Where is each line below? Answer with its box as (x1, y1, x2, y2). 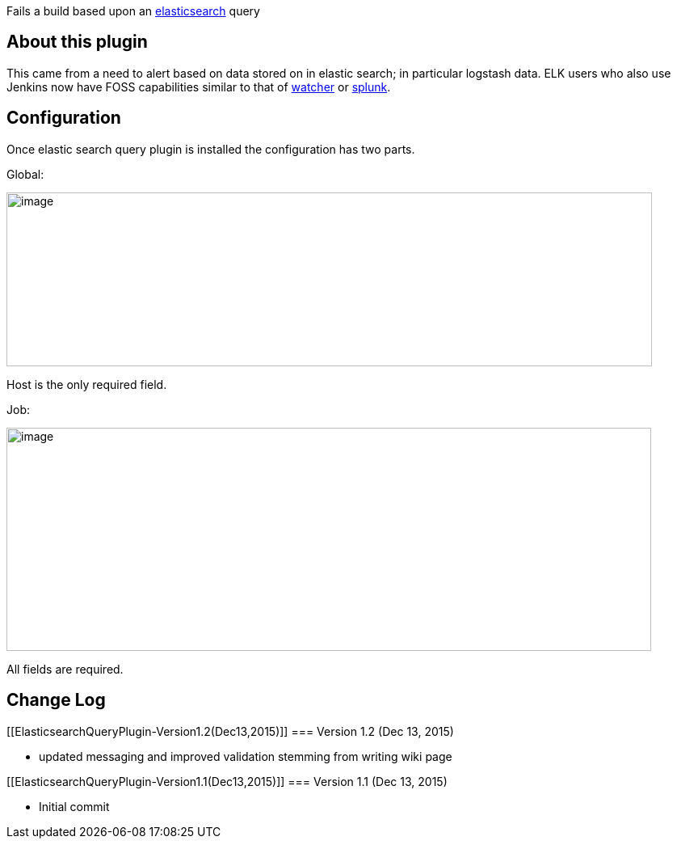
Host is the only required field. (6, 377, 167, 391)
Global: (6, 167, 44, 181)
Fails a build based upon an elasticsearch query (6, 4, 260, 18)
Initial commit (39, 799, 110, 813)
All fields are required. (6, 661, 124, 676)
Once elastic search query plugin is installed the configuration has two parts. (6, 142, 415, 156)
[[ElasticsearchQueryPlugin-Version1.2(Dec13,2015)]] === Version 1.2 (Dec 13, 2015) (6, 724, 454, 738)
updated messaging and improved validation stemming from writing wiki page (39, 749, 452, 763)
